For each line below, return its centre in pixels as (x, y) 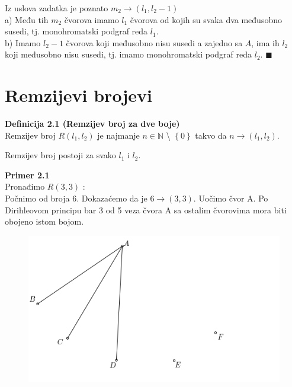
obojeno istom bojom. (44, 221)
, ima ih (265, 42)
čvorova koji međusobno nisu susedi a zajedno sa (154, 42)
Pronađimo (25, 186)
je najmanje (118, 135)
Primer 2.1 (27, 175)
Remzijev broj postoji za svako (60, 155)
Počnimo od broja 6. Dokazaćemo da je (76, 198)
